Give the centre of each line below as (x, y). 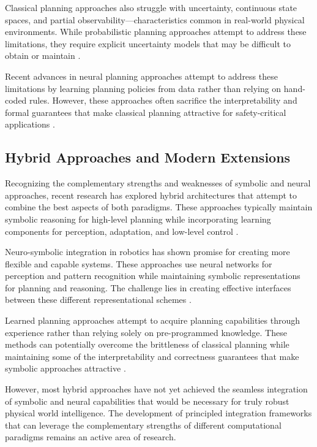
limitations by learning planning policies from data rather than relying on (143, 88)
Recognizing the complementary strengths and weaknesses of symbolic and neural (158, 183)
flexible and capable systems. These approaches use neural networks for (139, 263)
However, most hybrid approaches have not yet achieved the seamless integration (156, 389)
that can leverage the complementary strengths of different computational (143, 425)
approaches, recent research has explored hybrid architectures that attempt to (151, 195)
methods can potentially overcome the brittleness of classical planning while (147, 344)
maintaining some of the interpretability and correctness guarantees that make (152, 356)
